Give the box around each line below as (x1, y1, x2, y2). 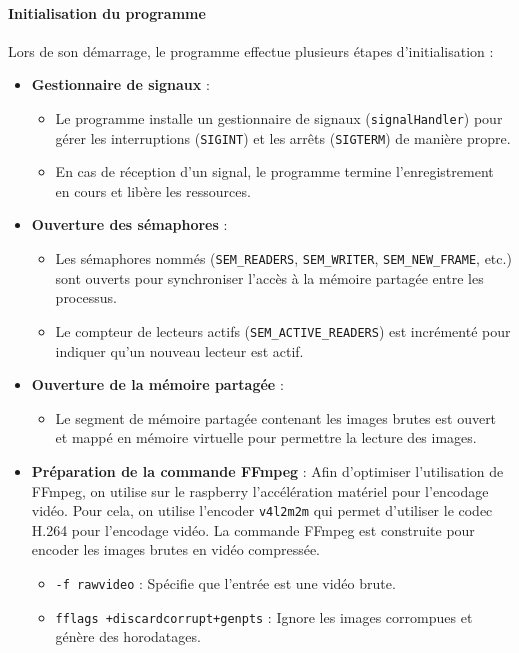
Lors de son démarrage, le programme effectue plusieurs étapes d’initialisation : (8, 40, 494, 61)
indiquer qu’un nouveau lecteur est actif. (55, 340, 304, 361)
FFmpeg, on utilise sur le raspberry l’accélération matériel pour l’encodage (31, 480, 489, 501)
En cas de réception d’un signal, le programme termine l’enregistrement (55, 161, 494, 182)
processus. (55, 287, 117, 308)
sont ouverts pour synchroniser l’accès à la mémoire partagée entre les (55, 267, 484, 288)
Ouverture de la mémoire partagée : (31, 374, 284, 395)
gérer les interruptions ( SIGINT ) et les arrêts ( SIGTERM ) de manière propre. (55, 127, 511, 148)
